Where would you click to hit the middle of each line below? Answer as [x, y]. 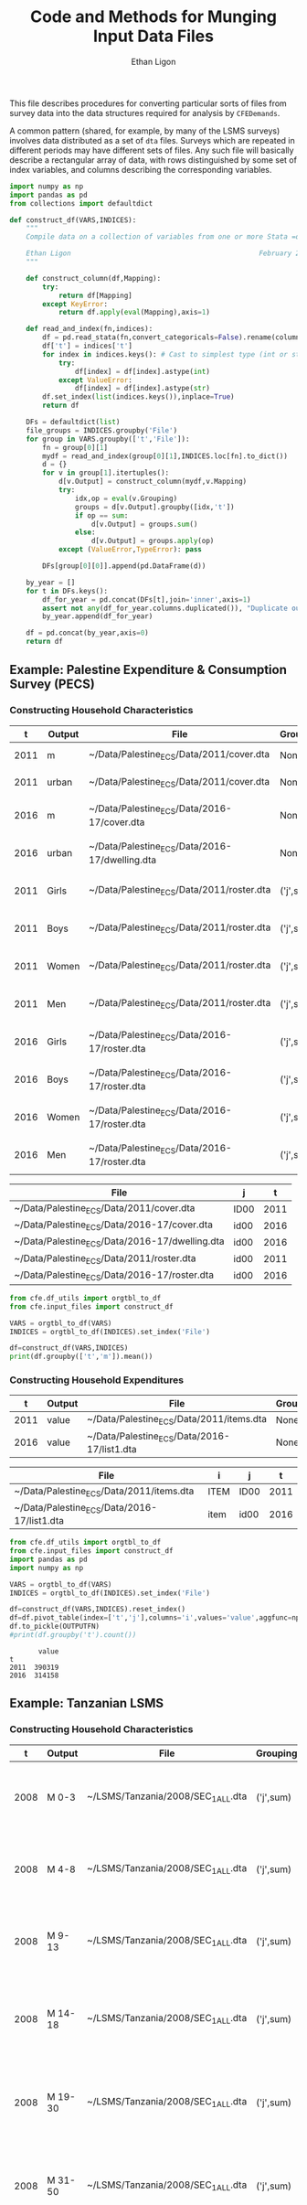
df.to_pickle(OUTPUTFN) [55, 1627]
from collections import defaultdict [81, 203]
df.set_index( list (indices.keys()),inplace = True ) [138, 397]
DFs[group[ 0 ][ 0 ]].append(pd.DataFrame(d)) [124, 566]
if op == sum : [101, 515]
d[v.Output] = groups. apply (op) [153, 541]
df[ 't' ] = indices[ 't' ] [87, 346]
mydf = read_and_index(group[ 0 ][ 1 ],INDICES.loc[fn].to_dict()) [165, 456]
